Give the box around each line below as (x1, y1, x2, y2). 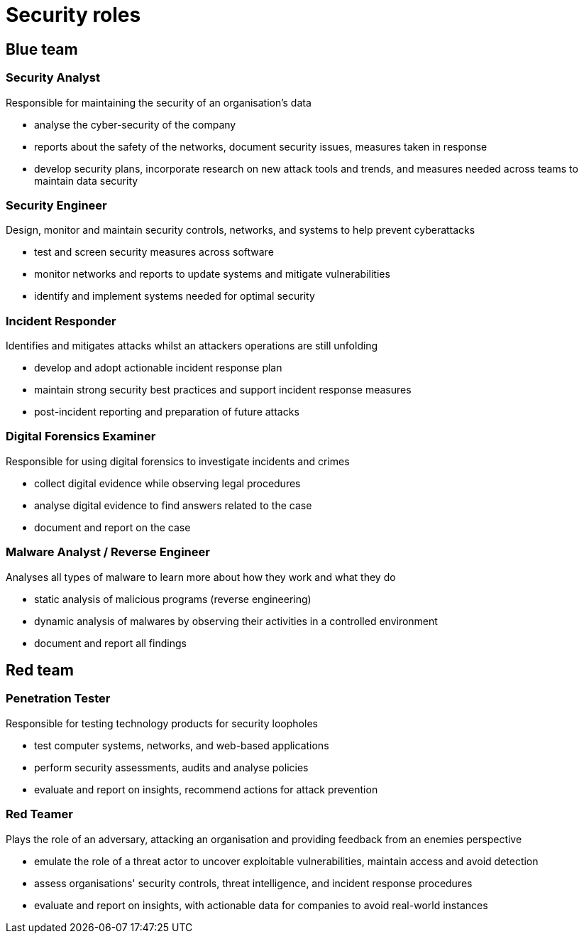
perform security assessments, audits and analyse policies (34, 761, 309, 774)
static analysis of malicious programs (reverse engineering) (34, 592, 312, 605)
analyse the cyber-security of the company (34, 118, 236, 131)
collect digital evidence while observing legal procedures (34, 477, 301, 489)
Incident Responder (6, 313, 116, 328)
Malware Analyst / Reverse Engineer (6, 545, 210, 560)
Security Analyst (6, 70, 101, 85)
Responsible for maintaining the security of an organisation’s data (6, 96, 312, 109)
